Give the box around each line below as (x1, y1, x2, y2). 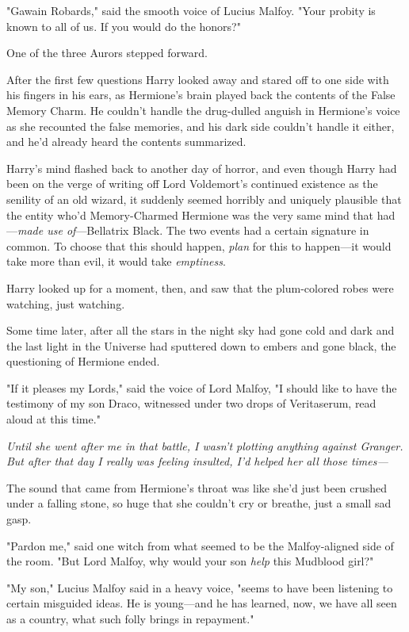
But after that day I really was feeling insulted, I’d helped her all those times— (6, 453, 388, 469)
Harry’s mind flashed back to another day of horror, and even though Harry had (6, 159, 397, 176)
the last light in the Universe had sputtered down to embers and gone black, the (6, 337, 396, 354)
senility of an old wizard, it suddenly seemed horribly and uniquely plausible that (6, 190, 402, 207)
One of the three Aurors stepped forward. (6, 44, 208, 61)
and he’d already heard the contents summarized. (6, 133, 247, 150)
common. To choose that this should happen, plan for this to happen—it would (6, 237, 392, 254)
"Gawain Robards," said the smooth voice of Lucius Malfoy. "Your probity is (6, 2, 376, 18)
